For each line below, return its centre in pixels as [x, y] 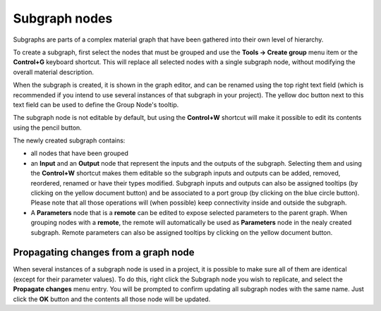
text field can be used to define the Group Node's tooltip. [96, 104]
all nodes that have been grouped [79, 153]
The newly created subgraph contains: [69, 140]
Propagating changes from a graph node [104, 253]
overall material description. [54, 72]
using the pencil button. [48, 128]
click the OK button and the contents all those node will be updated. [112, 299]
